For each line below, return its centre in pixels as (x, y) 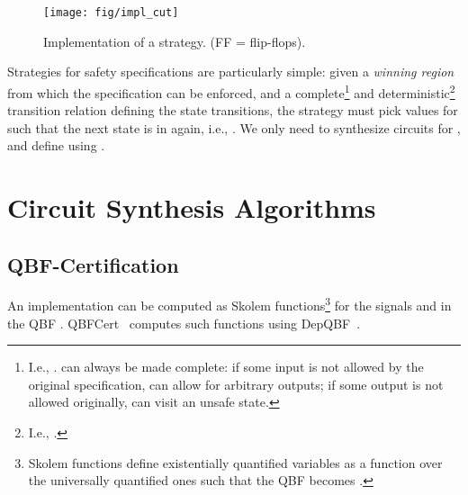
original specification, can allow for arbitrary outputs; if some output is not (236, 384)
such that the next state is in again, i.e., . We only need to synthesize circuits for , (234, 127)
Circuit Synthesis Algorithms (192, 207)
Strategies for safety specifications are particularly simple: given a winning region (231, 72)
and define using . (56, 145)
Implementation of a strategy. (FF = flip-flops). (175, 41)
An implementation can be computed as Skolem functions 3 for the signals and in (229, 304)
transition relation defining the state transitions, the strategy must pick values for (233, 110)
